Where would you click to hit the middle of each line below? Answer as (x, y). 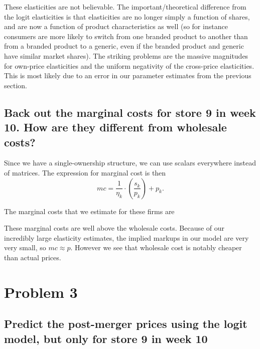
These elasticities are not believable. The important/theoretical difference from (125, 7)
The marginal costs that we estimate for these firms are (89, 211)
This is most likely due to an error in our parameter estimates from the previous (128, 75)
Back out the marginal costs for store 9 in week (130, 112)
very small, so (25, 247)
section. (16, 85)
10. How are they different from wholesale (115, 127)
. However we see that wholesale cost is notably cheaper (156, 247)
